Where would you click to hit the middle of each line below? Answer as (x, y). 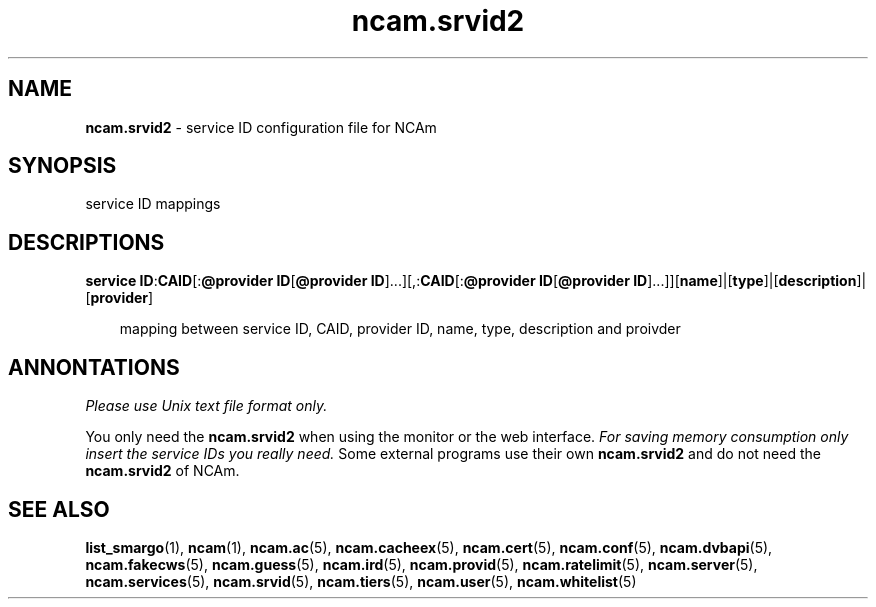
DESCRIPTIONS (86, 242)
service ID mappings (153, 204)
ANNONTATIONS (94, 367)
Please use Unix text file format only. (206, 406)
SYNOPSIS (62, 166)
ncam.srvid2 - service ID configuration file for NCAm (261, 127)
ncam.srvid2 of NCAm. (162, 471)
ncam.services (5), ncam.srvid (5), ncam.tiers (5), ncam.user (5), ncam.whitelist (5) (361, 581)
